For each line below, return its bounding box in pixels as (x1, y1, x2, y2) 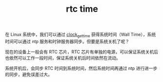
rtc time (65, 3, 99, 15)
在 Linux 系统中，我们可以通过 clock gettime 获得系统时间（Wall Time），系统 (5, 32, 156, 39)
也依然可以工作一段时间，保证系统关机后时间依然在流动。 (5, 55, 121, 61)
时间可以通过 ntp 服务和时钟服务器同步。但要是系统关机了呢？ (5, 38, 130, 44)
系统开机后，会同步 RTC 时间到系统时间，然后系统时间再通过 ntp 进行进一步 (5, 65, 158, 71)
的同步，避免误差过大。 (5, 71, 52, 77)
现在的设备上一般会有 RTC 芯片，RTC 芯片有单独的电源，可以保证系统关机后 (5, 49, 159, 55)
